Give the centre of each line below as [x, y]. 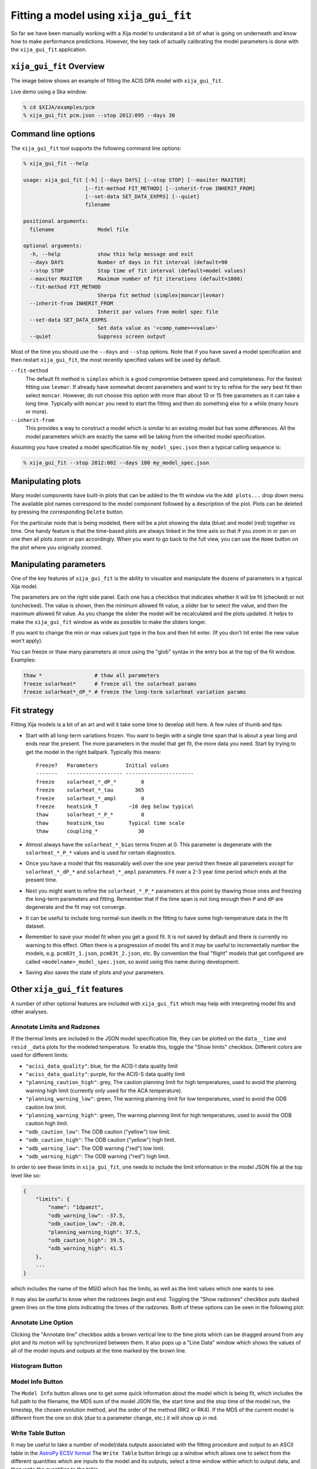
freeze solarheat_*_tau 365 [90, 790]
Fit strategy [32, 711]
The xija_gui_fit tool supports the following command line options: [96, 148]
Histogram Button [37, 1366]
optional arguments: [53, 246]
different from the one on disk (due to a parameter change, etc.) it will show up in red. [114, 1418]
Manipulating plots [46, 482]
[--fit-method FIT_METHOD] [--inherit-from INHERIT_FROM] [170, 188]
